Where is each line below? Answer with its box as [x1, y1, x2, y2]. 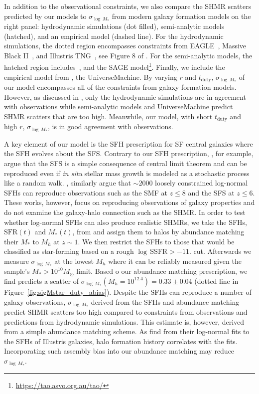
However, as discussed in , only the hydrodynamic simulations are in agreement [4, 91, 246, 102]
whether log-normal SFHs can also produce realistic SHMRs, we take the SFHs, [4, 216, 247, 227]
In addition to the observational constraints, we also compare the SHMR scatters [4, 1, 252, 11]
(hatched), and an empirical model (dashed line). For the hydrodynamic [4, 30, 224, 41]
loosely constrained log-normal [155, 178, 248, 188]
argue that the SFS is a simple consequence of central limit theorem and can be [4, 158, 247, 168]
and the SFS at [188, 187, 235, 197]
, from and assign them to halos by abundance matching [72, 226, 245, 237]
